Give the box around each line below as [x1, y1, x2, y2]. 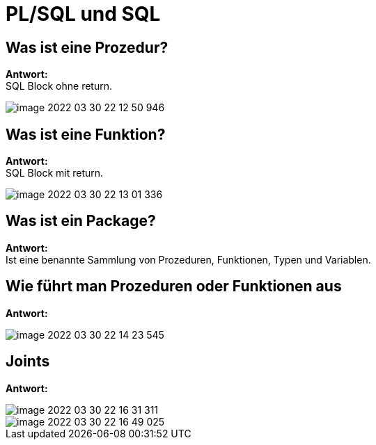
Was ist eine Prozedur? [6, 38, 169, 56]
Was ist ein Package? [6, 212, 156, 230]
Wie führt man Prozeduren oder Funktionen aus [6, 277, 342, 296]
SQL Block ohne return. [6, 80, 113, 92]
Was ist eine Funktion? [6, 125, 166, 143]
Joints [6, 353, 50, 371]
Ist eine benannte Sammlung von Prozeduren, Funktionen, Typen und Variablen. [6, 253, 371, 266]
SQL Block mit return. [6, 167, 104, 179]
